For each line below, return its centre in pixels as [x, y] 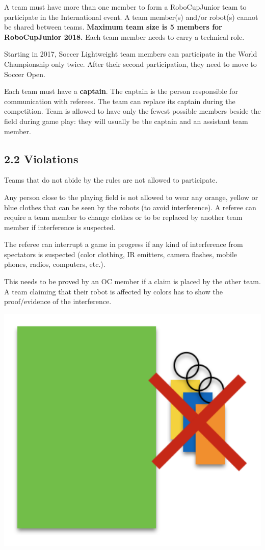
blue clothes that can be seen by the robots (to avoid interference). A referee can [130, 207]
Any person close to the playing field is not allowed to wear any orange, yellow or [131, 197]
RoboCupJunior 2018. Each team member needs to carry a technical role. [124, 36]
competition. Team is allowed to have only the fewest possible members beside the [132, 111]
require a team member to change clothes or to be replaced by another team [123, 217]
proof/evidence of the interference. [58, 301]
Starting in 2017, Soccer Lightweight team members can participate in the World [131, 54]
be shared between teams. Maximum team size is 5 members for [113, 27]
